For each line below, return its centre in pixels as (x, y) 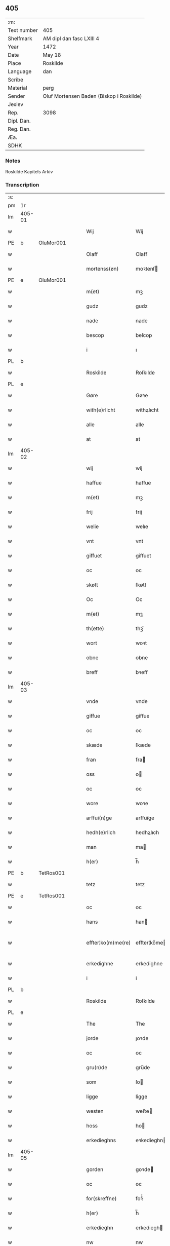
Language (20, 71)
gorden (95, 1169)
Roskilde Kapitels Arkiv (29, 172)
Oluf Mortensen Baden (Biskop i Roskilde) (92, 96)
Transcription (22, 185)
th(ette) (95, 629)
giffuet (94, 556)
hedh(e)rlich (101, 833)
